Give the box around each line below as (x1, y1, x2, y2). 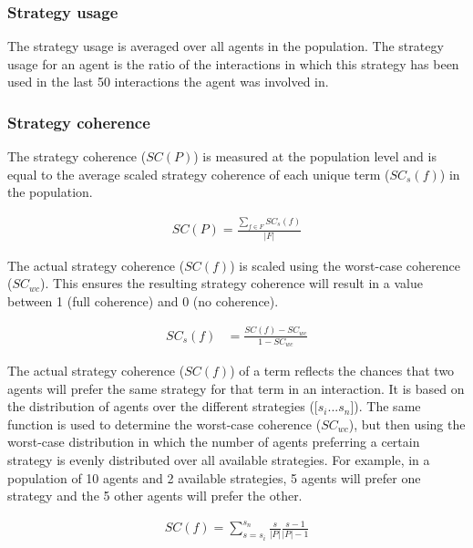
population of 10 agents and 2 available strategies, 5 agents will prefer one (7, 468, 421, 487)
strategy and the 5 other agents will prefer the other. (7, 486, 303, 505)
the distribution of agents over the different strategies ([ (7, 397, 318, 416)
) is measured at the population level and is (193, 147, 437, 166)
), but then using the (348, 414, 466, 433)
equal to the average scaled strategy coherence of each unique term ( (7, 164, 390, 183)
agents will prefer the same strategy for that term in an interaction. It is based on (7, 378, 465, 398)
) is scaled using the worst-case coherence (230, 255, 460, 274)
